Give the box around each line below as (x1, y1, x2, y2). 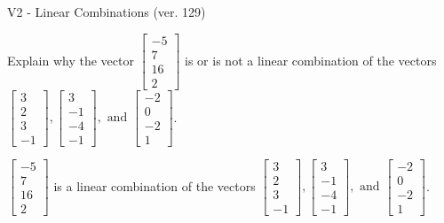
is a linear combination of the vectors (53, 176, 256, 195)
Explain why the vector (7, 50, 134, 69)
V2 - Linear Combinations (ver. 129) (7, 3, 206, 20)
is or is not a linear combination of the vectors (185, 50, 437, 69)
